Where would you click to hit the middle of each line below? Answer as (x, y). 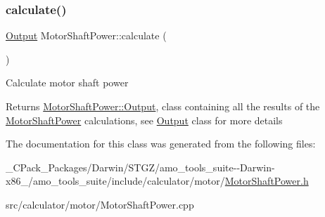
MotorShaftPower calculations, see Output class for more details (144, 120)
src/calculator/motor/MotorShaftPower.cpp (100, 204)
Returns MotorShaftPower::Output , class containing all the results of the (163, 106)
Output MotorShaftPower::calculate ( (86, 35)
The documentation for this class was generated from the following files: (161, 144)
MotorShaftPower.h (267, 181)
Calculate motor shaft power (67, 83)
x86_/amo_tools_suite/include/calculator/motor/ (115, 181)
